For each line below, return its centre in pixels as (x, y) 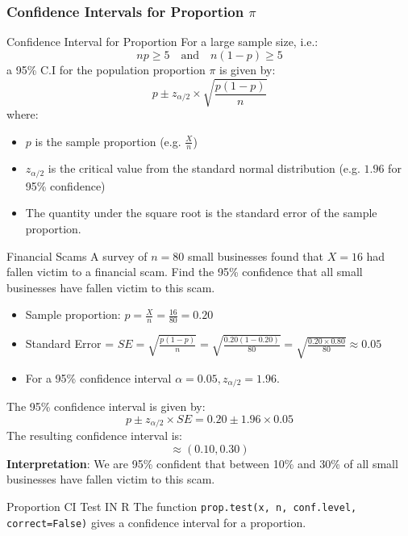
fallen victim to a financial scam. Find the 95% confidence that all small (185, 272)
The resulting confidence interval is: (95, 435)
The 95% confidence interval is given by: (106, 406)
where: (23, 113)
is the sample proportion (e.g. (108, 141)
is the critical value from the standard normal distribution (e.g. (204, 168)
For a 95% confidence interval (98, 377)
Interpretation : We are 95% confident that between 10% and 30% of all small (202, 463)
